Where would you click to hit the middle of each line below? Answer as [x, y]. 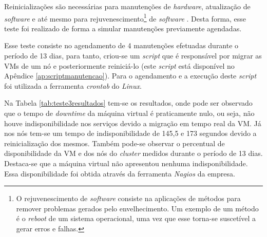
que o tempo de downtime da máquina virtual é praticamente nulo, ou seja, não [129, 113]
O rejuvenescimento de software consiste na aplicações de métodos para [128, 198]
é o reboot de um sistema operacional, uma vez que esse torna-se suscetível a [136, 218]
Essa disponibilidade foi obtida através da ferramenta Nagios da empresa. [120, 173]
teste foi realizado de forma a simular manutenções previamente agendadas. [123, 28]
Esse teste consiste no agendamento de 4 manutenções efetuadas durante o [121, 45]
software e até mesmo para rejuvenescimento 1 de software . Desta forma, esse [125, 17]
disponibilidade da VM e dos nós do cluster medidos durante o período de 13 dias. [133, 153]
